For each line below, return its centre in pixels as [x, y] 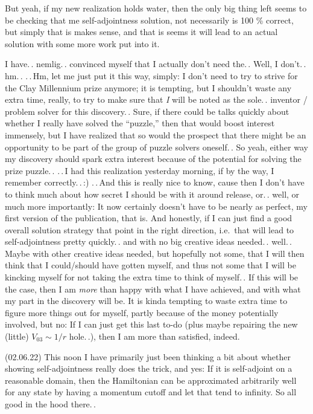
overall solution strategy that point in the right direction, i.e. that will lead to [150, 229]
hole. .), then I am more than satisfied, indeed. [154, 336]
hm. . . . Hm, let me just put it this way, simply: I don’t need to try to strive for [151, 75]
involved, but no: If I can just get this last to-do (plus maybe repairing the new [151, 324]
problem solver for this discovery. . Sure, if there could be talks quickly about [147, 111]
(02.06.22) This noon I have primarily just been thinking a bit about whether [148, 356]
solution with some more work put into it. [82, 43]
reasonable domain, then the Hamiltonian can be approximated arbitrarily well [151, 380]
